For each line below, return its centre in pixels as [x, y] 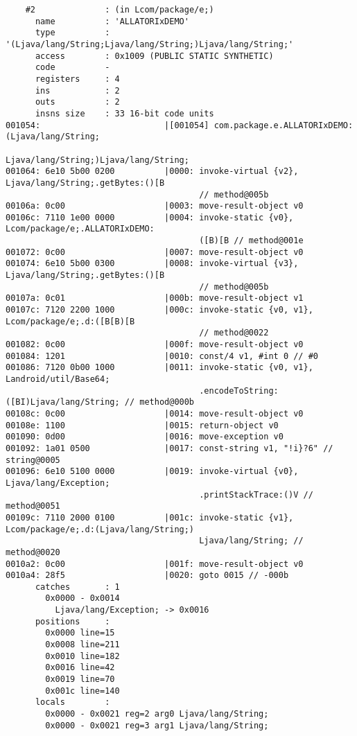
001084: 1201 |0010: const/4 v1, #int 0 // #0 [162, 356]
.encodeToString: [239, 391]
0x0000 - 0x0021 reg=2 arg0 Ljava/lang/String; [157, 714]
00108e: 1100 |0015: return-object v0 [142, 425]
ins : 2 [77, 90]
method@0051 [33, 506]
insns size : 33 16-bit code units [124, 113]
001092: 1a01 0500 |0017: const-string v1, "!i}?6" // [169, 448]
